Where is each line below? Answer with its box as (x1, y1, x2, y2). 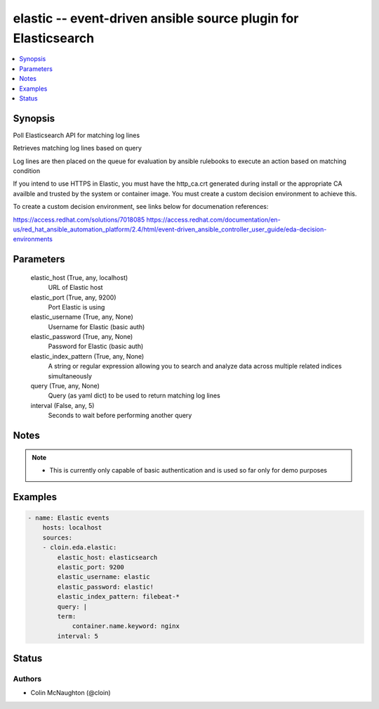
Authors (13, 674, 42, 684)
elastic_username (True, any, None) (30, 313, 133, 321)
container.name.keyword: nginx (72, 622, 180, 630)
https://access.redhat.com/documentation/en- (146, 215, 281, 224)
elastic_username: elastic (57, 573, 150, 581)
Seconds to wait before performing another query (48, 411, 192, 420)
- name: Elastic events (27, 514, 110, 522)
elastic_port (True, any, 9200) (30, 293, 117, 302)
